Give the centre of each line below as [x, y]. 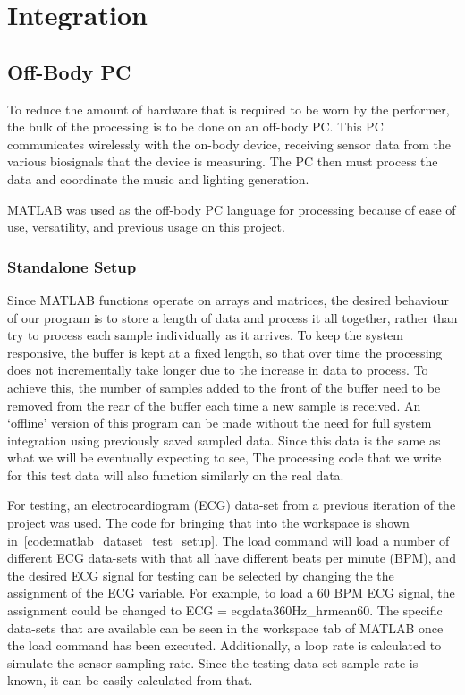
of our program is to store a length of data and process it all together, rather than [232, 317]
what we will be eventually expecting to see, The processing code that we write [224, 458]
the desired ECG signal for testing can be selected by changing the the [201, 575]
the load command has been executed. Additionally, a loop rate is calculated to [224, 645]
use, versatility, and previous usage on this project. [146, 227]
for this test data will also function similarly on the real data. [176, 475]
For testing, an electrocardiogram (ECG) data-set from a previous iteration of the [232, 505]
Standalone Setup [72, 266]
